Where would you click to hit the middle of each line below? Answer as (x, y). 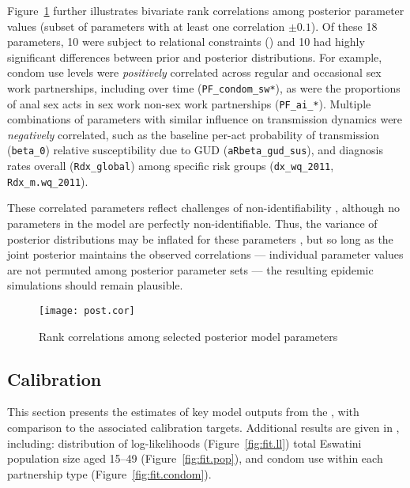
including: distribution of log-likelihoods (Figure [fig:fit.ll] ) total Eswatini (184, 443)
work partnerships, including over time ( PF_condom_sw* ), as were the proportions (204, 87)
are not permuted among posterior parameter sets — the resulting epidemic (190, 269)
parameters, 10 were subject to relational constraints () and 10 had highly (186, 42)
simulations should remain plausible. (95, 285)
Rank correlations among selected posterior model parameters (188, 336)
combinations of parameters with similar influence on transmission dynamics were (205, 119)
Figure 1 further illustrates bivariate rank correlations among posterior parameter (206, 10)
